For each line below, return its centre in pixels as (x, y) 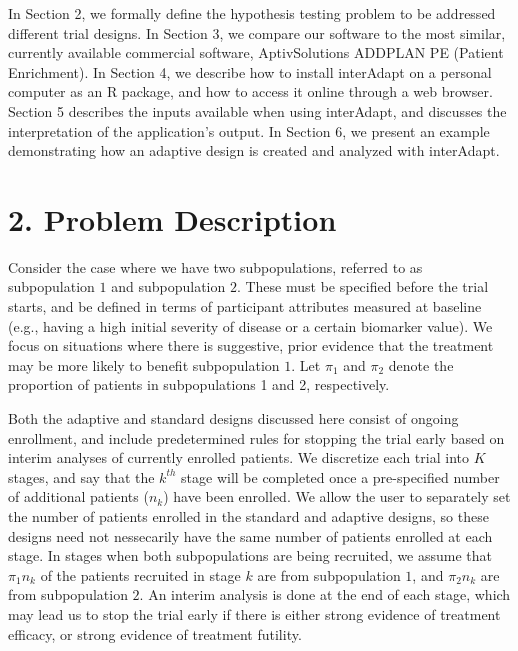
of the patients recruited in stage (140, 574)
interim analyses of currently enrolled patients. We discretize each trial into (238, 457)
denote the (421, 364)
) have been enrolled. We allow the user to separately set (337, 496)
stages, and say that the (81, 476)
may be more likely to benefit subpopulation (144, 364)
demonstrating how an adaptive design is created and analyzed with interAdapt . (254, 150)
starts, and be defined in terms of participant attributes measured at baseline (245, 306)
